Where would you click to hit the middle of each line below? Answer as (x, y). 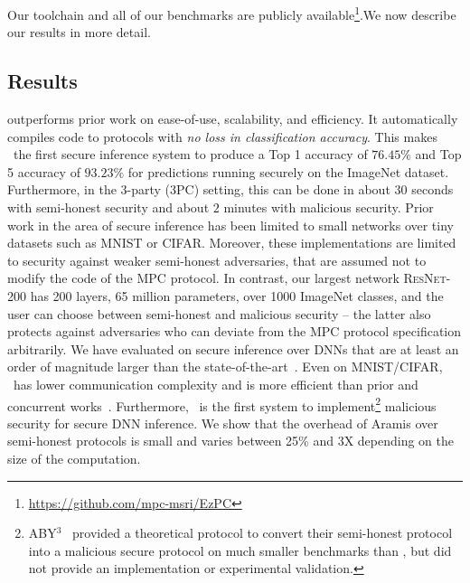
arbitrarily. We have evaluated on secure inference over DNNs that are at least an (233, 348)
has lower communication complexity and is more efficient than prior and (216, 384)
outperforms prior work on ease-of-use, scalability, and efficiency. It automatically (233, 119)
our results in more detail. (79, 32)
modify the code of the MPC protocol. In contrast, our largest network (203, 278)
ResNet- (427, 278)
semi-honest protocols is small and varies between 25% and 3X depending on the (231, 441)
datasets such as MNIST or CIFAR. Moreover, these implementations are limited (232, 243)
